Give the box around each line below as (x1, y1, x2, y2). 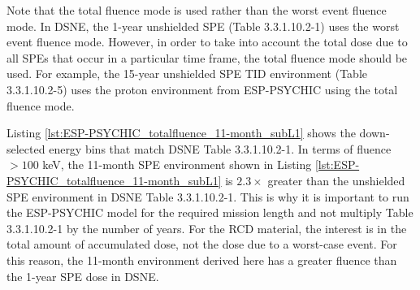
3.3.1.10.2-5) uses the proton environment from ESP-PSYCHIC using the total (6, 80, 398, 97)
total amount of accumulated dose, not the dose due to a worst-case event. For (6, 236, 397, 253)
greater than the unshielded (267, 171, 405, 188)
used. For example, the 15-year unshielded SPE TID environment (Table (6, 65, 368, 82)
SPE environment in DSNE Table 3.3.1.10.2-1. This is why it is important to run (6, 188, 409, 205)
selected (6, 140, 45, 157)
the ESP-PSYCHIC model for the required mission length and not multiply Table (6, 204, 414, 221)
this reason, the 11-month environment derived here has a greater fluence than (6, 251, 397, 268)
